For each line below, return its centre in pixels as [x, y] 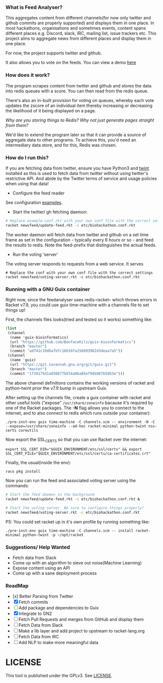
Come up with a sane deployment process [55, 573]
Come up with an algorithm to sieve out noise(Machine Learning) [77, 563]
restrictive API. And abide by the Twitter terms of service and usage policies [81, 178]
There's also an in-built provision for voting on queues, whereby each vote [80, 100]
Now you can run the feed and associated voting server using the [71, 481]
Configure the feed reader [38, 193]
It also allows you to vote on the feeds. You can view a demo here [71, 63]
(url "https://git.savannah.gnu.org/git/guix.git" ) [63, 364]
